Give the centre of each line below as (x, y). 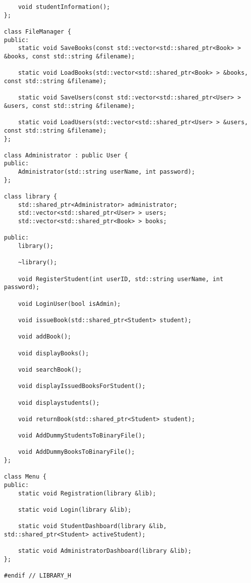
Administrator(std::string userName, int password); (106, 172)
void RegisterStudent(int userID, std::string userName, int (121, 279)
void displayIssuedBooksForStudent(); (82, 386)
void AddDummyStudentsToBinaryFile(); (82, 436)
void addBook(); (45, 337)
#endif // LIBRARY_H (38, 576)
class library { (31, 197)
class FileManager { (38, 31)
